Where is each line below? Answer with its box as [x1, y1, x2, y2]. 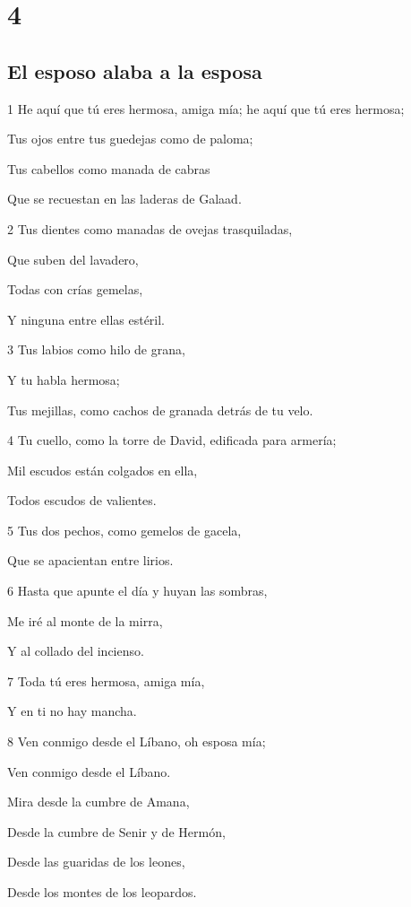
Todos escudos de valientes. [7, 491, 157, 510]
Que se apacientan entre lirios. [7, 551, 174, 570]
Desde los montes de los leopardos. [7, 883, 197, 902]
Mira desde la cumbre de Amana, [7, 792, 190, 811]
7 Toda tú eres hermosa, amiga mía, [7, 671, 205, 690]
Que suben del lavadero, [7, 249, 139, 268]
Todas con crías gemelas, [7, 280, 143, 299]
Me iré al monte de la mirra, [7, 611, 163, 630]
